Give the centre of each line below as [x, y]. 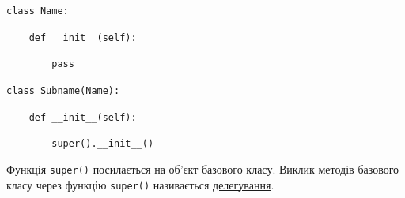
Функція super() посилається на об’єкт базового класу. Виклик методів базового [203, 168]
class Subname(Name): [63, 90]
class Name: [38, 11]
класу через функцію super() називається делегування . [140, 184]
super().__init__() [103, 144]
